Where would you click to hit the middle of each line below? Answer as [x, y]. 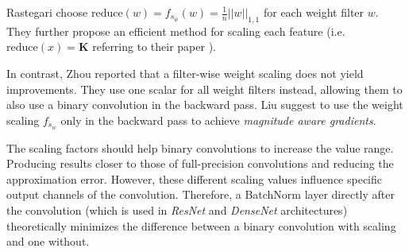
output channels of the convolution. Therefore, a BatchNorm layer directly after [201, 194]
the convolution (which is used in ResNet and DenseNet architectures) [177, 210]
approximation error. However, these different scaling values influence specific [195, 178]
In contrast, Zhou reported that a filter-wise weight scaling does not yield [185, 73]
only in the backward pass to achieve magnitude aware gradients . [218, 120]
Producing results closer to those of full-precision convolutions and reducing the [200, 163]
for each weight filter [314, 12]
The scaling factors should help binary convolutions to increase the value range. [200, 147]
